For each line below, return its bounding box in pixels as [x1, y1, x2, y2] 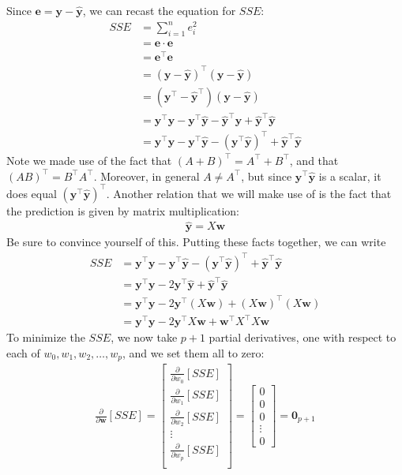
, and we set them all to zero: [122, 344, 265, 361]
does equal [6, 185, 57, 201]
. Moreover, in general [93, 167, 200, 184]
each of [6, 344, 40, 361]
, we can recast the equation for [82, 2, 236, 18]
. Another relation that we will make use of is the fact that [106, 185, 392, 201]
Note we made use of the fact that [6, 151, 172, 168]
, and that [289, 151, 339, 168]
